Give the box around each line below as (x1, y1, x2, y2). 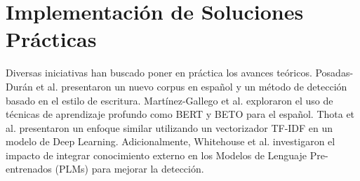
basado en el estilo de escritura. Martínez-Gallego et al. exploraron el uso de (6, 93, 333, 107)
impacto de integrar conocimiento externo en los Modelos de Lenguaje (6, 147, 307, 162)
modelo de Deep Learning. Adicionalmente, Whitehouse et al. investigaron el (6, 134, 335, 149)
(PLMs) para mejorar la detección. (55, 161, 204, 176)
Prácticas (6, 25, 97, 53)
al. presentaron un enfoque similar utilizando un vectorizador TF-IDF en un (6, 120, 333, 135)
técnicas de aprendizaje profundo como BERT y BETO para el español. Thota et (6, 107, 355, 121)
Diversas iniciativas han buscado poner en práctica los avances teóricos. (6, 65, 312, 80)
